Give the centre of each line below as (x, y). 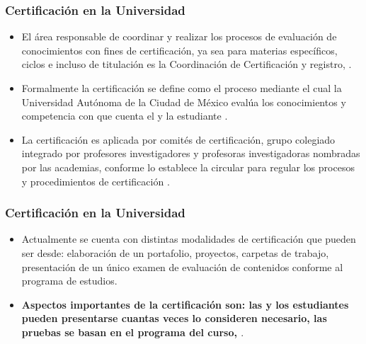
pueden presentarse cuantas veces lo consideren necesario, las (174, 318)
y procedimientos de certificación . (96, 181)
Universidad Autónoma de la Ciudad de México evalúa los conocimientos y (184, 102)
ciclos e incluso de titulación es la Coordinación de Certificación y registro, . (187, 64)
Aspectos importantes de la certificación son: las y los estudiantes (185, 304)
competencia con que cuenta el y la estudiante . (125, 116)
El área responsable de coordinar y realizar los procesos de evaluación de (179, 36)
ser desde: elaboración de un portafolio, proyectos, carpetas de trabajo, (175, 252)
